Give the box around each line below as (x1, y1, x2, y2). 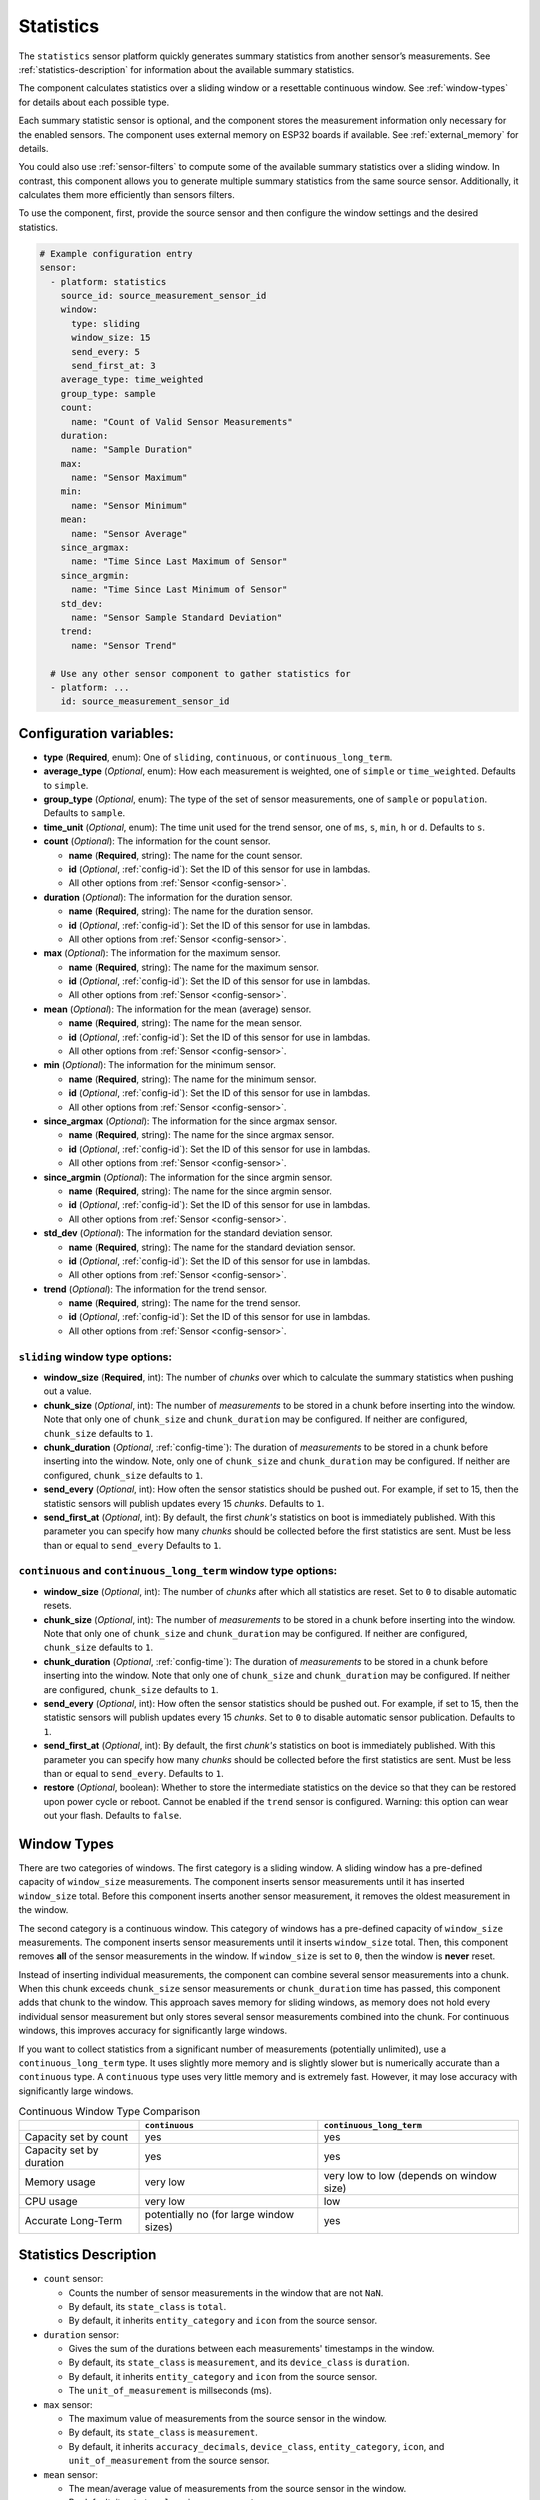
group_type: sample (60, 388, 157, 399)
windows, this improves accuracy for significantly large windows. (18, 2025, 288, 2037)
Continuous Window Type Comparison (18, 2105, 201, 2119)
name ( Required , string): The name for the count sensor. (68, 849, 303, 861)
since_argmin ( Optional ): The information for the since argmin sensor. (43, 1171, 333, 1183)
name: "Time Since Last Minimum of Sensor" (71, 584, 288, 595)
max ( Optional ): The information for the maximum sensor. (43, 947, 281, 959)
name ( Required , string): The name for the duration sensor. (68, 905, 314, 917)
